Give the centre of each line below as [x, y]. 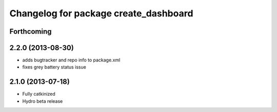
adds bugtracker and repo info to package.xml [71, 60]
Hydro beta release [43, 101]
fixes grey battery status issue [54, 67]
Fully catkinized [39, 94]
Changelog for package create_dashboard [101, 13]
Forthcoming [31, 31]
